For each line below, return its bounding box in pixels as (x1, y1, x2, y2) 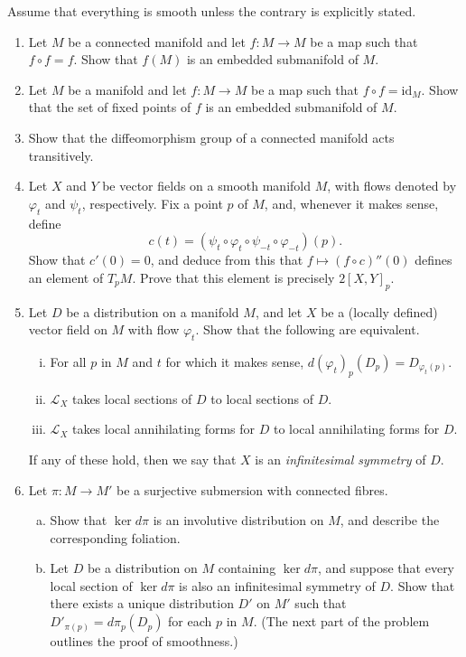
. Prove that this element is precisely (132, 267, 335, 286)
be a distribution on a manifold (66, 302, 239, 321)
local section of (50, 576, 133, 595)
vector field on (28, 320, 107, 339)
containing (218, 558, 276, 577)
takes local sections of (71, 389, 192, 408)
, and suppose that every (317, 558, 455, 577)
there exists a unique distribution (50, 594, 234, 613)
